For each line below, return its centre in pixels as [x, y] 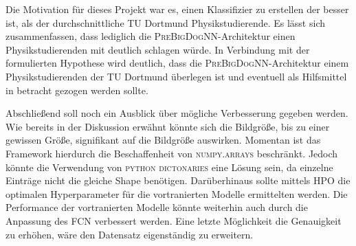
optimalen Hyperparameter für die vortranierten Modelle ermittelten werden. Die [177, 193]
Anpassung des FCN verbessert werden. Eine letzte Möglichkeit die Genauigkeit [174, 220]
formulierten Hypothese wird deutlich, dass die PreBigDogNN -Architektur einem [177, 63]
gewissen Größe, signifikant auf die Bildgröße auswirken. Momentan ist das [163, 140]
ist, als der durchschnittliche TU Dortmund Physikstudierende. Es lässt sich [165, 22]
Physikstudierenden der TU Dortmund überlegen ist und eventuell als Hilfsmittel [176, 76]
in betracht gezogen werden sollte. [77, 90]
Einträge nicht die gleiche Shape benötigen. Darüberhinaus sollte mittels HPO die [178, 180]
